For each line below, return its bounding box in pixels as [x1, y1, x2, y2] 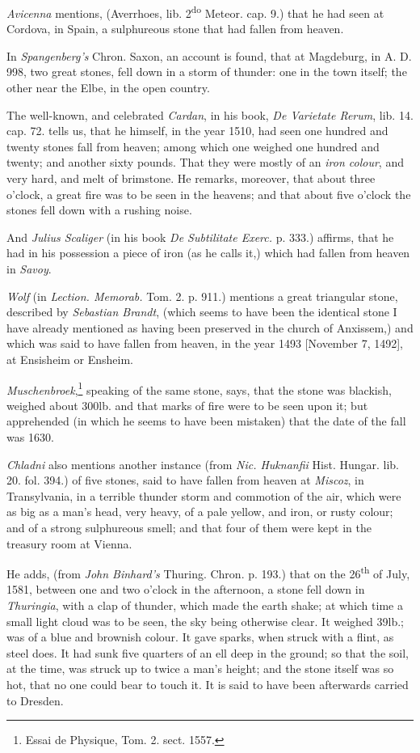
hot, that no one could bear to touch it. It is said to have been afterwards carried [6, 675, 409, 692]
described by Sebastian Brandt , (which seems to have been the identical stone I [6, 303, 397, 320]
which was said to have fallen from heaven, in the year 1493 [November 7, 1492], [6, 335, 404, 352]
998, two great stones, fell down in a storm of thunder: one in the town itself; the [6, 63, 407, 80]
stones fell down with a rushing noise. [6, 201, 192, 218]
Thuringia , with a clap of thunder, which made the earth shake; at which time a [6, 596, 403, 613]
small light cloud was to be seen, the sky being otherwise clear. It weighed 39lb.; [6, 612, 404, 629]
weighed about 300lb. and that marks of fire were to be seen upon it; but [6, 396, 368, 413]
